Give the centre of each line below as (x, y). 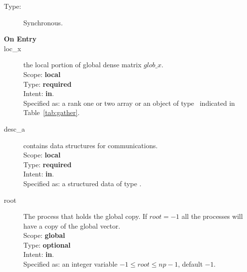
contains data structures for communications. (91, 145)
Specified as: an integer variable (71, 264)
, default (190, 264)
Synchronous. (43, 22)
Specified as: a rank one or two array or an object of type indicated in (129, 103)
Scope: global (44, 235)
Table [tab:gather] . (52, 112)
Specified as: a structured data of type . (82, 183)
